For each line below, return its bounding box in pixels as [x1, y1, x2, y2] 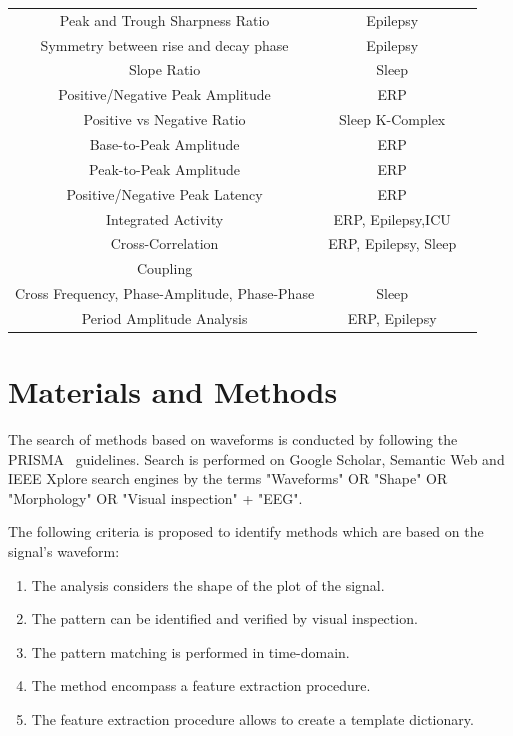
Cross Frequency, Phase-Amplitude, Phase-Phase [15, 283, 315, 304]
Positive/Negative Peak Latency [66, 183, 263, 204]
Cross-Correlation [110, 233, 219, 254]
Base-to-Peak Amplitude [89, 133, 240, 154]
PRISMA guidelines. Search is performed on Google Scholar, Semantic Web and [8, 448, 505, 469]
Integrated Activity [106, 208, 224, 229]
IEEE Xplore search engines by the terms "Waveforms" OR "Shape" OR [8, 468, 448, 489]
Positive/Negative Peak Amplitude [58, 84, 271, 105]
